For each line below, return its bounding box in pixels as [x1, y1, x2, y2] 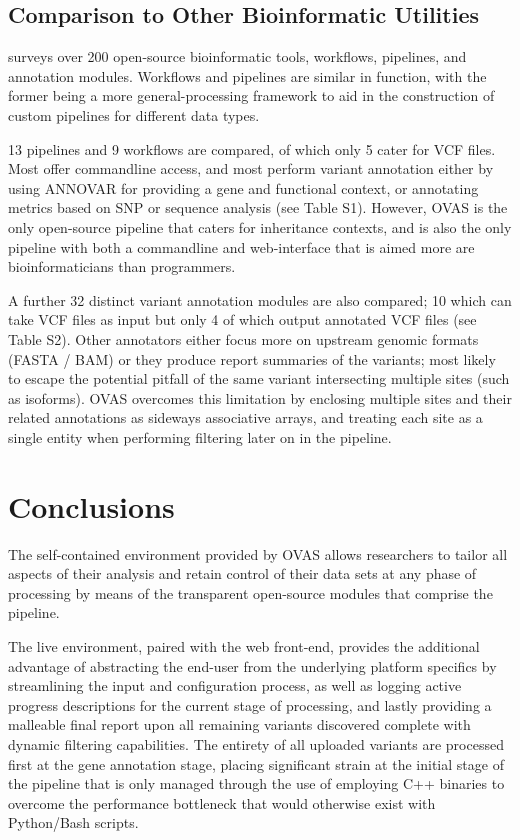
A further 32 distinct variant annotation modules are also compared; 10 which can [8, 289, 512, 310]
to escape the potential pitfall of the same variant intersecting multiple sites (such [8, 368, 510, 389]
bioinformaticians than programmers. [8, 256, 236, 277]
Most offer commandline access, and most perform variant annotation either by [8, 158, 494, 179]
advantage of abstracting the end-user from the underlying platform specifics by [8, 655, 497, 676]
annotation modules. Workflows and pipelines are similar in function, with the [8, 65, 487, 86]
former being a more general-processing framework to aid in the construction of [8, 85, 495, 106]
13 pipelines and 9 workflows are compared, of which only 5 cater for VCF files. [8, 138, 496, 159]
